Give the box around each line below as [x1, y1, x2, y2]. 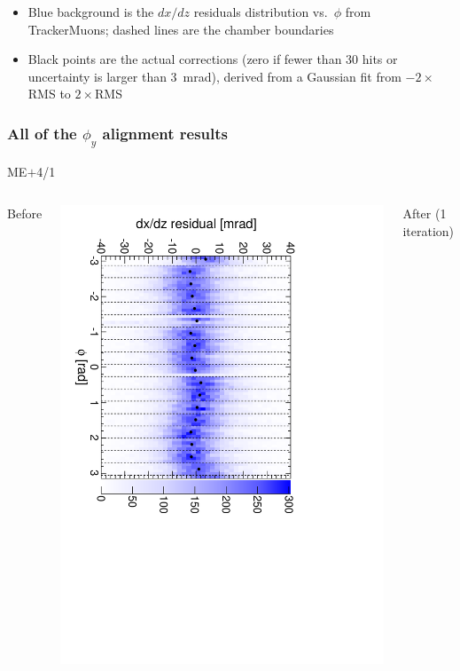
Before [7, 204, 43, 223]
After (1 [402, 204, 447, 223]
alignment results [102, 122, 229, 144]
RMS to [27, 84, 71, 103]
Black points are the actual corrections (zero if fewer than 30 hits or [27, 50, 398, 68]
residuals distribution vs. [193, 3, 328, 20]
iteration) [402, 221, 455, 240]
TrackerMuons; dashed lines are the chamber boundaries [27, 20, 334, 38]
